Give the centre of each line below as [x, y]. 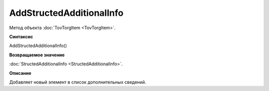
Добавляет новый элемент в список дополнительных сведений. [78, 82]
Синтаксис [21, 37]
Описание [20, 73]
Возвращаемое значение [37, 55]
